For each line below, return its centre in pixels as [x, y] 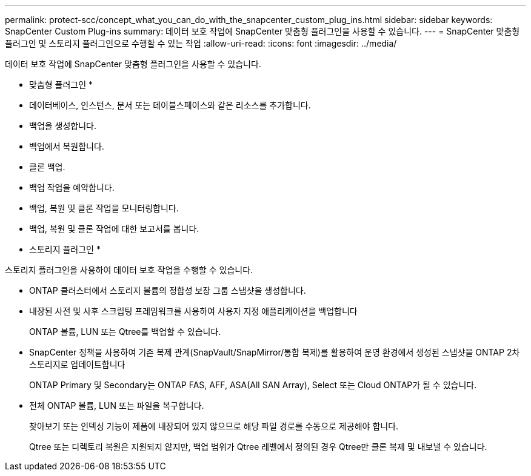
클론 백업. [47, 167]
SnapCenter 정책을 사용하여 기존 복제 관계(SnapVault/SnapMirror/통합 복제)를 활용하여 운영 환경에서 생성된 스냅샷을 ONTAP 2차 [275, 352]
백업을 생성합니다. [63, 126]
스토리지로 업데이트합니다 [77, 364]
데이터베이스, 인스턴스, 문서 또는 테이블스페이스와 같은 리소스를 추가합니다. [170, 105]
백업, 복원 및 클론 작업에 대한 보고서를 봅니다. [114, 229]
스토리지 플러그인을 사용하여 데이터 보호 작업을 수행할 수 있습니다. [129, 270]
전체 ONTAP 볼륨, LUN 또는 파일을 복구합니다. [117, 405]
